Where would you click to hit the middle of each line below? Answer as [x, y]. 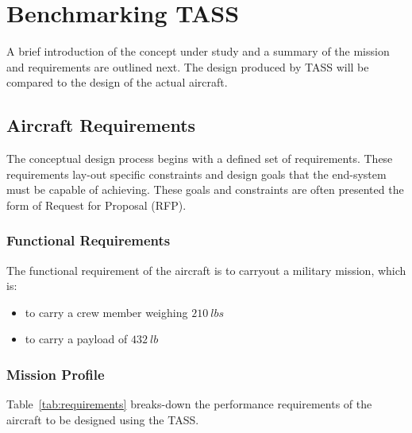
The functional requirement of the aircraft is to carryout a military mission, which [206, 270]
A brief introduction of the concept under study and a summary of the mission [198, 51]
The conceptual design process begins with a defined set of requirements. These [200, 159]
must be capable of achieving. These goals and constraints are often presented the [205, 189]
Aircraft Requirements [101, 125]
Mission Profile [56, 374]
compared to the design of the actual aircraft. [117, 82]
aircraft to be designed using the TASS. [103, 419]
